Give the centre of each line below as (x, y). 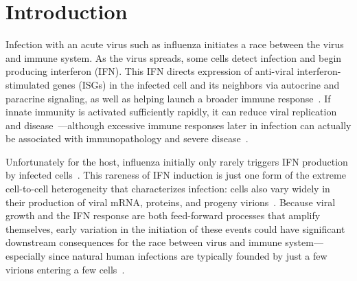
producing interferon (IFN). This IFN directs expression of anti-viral (150, 71)
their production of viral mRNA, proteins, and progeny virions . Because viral (171, 202)
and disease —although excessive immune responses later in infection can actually (178, 125)
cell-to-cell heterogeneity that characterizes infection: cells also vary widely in (168, 189)
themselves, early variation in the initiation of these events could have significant (175, 228)
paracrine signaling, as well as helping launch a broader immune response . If (168, 98)
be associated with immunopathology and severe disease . (127, 138)
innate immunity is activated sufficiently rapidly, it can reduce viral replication (171, 112)
